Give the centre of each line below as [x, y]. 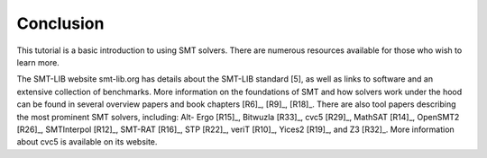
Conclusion [60, 23]
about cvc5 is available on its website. [87, 142]
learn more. [38, 62]
